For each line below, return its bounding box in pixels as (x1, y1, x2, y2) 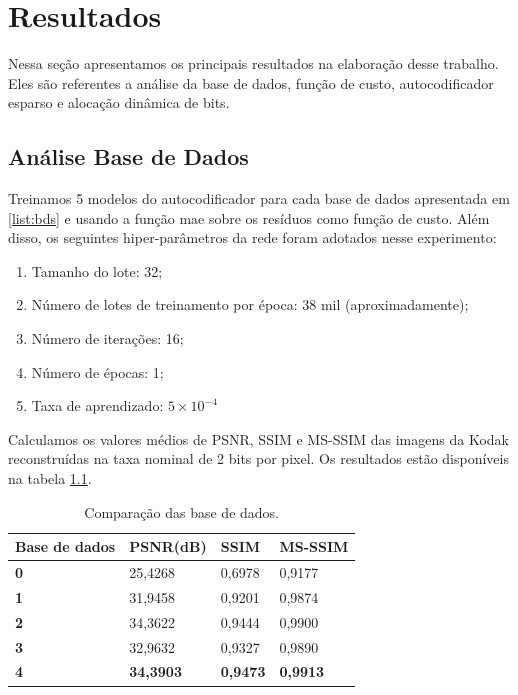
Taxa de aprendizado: (31, 395, 164, 416)
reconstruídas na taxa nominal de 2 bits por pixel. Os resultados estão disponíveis (8, 448, 509, 469)
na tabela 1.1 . (8, 468, 92, 489)
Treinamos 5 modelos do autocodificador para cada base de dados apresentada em (8, 188, 510, 209)
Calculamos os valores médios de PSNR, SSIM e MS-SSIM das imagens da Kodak (8, 428, 509, 449)
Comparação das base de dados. (84, 501, 280, 522)
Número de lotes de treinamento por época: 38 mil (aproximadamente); (31, 294, 469, 315)
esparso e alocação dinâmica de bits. (8, 92, 230, 113)
